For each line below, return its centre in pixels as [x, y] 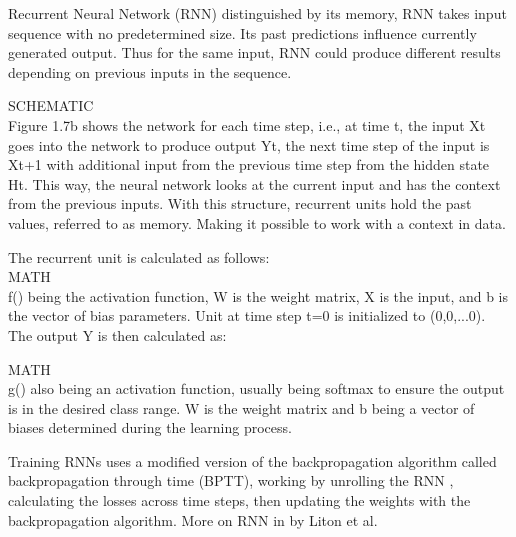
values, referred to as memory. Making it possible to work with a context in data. [257, 222]
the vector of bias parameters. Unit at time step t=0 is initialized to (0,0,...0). [247, 315]
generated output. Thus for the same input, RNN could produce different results [254, 52]
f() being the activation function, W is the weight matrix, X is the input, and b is [258, 295]
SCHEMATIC [51, 105]
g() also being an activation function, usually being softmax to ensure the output [256, 388]
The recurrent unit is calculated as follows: [139, 256]
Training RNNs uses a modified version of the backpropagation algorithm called [252, 460]
